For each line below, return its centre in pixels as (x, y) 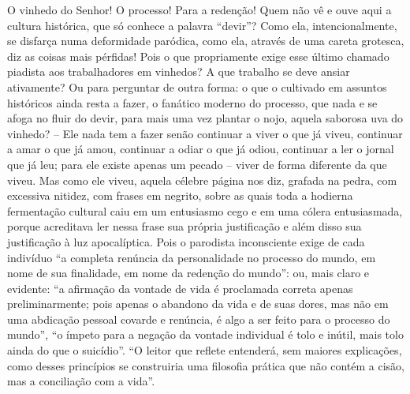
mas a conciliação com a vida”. (81, 381)
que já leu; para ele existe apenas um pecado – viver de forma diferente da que (197, 164)
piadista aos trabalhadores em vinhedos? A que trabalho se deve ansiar (179, 71)
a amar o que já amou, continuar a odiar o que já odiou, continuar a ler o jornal (201, 149)
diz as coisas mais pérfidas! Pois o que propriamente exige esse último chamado (198, 56)
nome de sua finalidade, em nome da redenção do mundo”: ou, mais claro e (188, 273)
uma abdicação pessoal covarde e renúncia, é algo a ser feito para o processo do (199, 319)
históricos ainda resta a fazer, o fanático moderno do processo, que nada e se (192, 102)
